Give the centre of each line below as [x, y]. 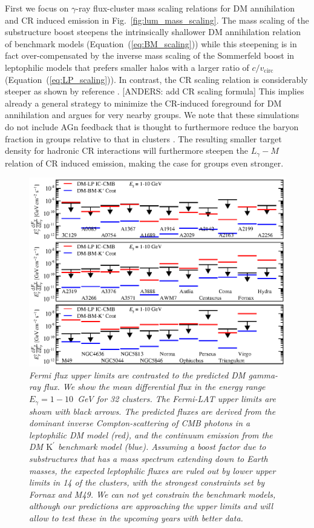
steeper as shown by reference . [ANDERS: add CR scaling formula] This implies [155, 91]
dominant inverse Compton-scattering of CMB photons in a [140, 423]
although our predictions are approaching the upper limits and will [151, 506]
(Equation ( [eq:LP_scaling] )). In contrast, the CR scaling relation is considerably [156, 79]
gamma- [263, 375]
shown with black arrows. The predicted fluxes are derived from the [152, 411]
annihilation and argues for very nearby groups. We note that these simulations [152, 115]
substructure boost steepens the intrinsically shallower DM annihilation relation [153, 32]
